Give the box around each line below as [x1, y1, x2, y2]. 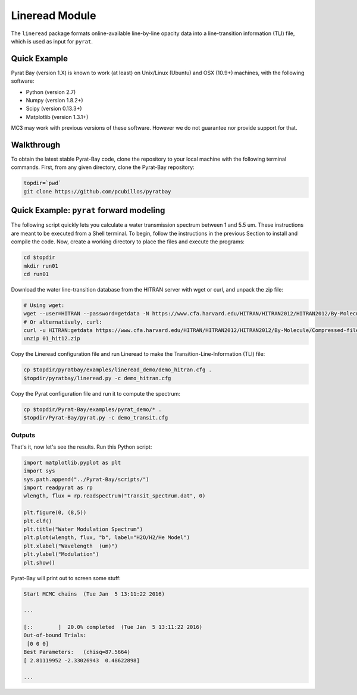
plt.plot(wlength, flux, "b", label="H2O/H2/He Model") [23, 534, 190, 541]
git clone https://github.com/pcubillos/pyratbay [23, 188, 171, 195]
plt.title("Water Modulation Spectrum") [23, 526, 143, 533]
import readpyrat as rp [23, 484, 93, 491]
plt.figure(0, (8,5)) [23, 509, 87, 516]
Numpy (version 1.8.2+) [26, 97, 83, 104]
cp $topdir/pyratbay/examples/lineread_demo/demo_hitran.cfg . [23, 367, 212, 373]
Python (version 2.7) [26, 88, 76, 95]
